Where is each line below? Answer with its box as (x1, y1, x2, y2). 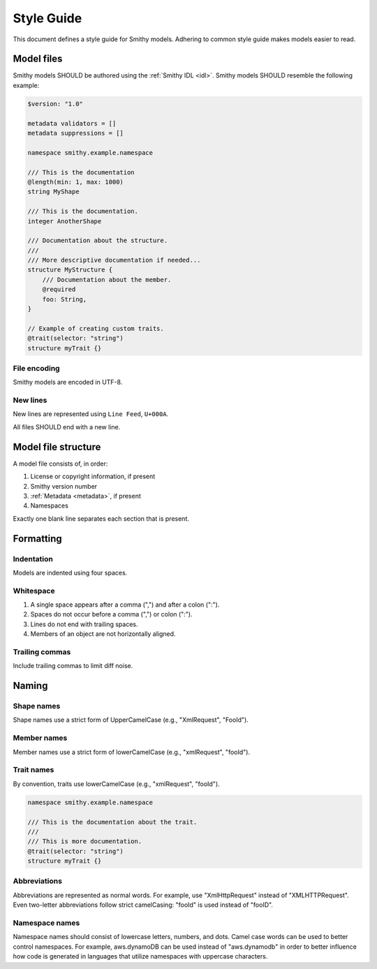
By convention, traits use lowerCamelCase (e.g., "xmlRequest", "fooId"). (13, 779, 220, 788)
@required (42, 286, 76, 293)
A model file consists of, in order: (13, 459, 108, 468)
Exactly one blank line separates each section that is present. (13, 514, 190, 523)
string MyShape (27, 188, 80, 195)
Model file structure (13, 441, 101, 453)
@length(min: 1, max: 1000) (27, 178, 124, 186)
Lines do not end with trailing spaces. (30, 620, 138, 628)
